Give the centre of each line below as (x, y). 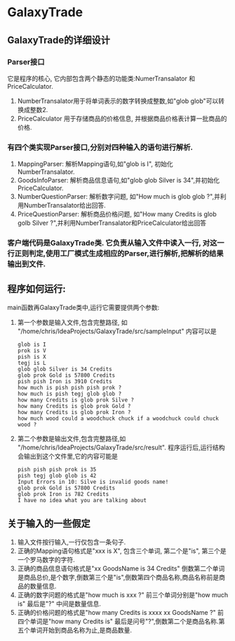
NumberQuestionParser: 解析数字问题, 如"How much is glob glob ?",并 (119, 197)
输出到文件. (27, 264)
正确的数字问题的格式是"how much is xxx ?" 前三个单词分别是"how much (123, 595)
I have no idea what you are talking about (82, 500)
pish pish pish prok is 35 (57, 469)
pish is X (32, 356)
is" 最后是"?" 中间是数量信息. (59, 604)
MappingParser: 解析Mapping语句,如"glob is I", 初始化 (95, 164)
